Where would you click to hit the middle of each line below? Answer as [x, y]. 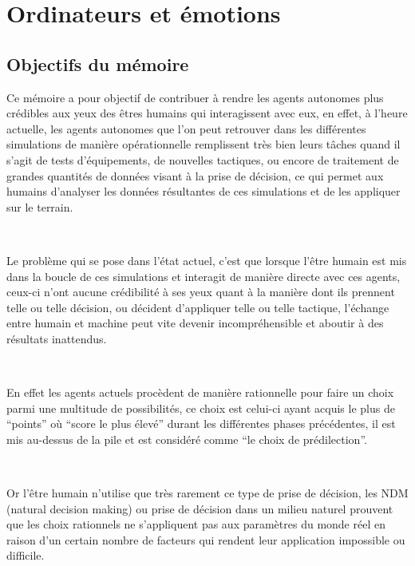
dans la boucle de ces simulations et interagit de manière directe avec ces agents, [204, 276]
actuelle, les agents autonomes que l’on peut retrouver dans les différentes [186, 128]
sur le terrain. [40, 206]
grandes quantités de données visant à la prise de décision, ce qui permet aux [195, 175]
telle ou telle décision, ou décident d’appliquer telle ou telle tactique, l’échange [198, 307]
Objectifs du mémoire [98, 63]
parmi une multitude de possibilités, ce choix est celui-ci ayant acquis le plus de [201, 408]
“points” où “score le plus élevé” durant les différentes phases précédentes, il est [201, 424]
